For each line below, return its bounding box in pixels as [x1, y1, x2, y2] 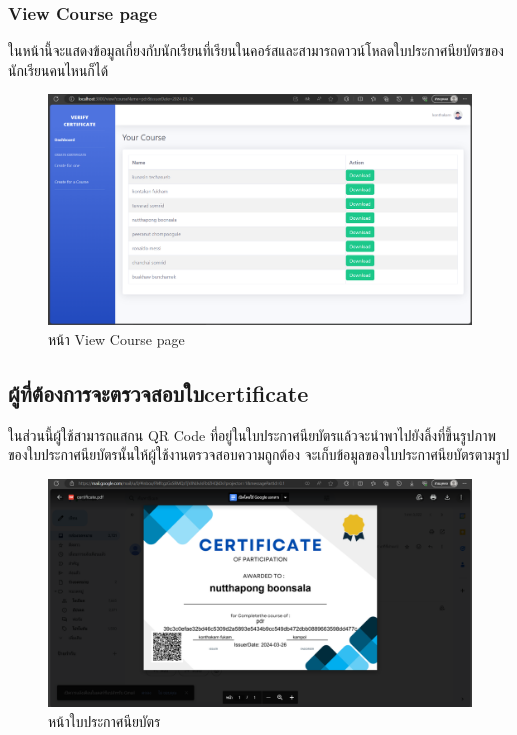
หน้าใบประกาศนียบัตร [48, 710, 161, 731]
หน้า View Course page [48, 328, 185, 349]
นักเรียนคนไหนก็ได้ [8, 59, 109, 80]
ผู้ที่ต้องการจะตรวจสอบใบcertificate [8, 377, 309, 408]
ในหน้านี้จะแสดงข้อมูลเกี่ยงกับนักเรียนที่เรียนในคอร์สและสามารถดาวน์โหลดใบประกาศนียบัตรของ [8, 40, 504, 61]
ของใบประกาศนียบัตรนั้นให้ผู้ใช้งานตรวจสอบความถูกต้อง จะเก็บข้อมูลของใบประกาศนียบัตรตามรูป [8, 444, 510, 465]
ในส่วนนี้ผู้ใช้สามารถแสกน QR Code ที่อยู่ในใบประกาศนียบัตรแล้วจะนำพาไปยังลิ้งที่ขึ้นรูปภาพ [8, 424, 496, 445]
